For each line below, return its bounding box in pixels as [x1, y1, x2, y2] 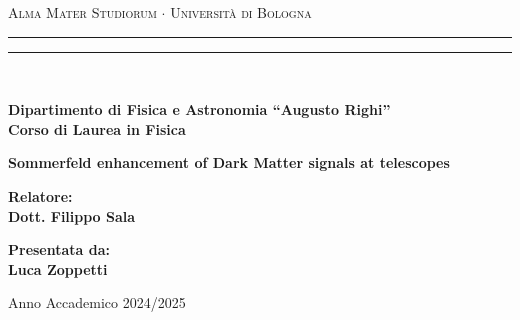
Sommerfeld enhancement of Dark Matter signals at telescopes [8, 152, 450, 173]
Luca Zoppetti [8, 258, 108, 279]
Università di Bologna [170, 2, 312, 22]
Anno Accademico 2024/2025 [8, 292, 186, 313]
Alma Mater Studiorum [8, 2, 157, 22]
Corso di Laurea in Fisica [8, 118, 186, 139]
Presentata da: [8, 239, 111, 260]
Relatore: [8, 185, 73, 206]
